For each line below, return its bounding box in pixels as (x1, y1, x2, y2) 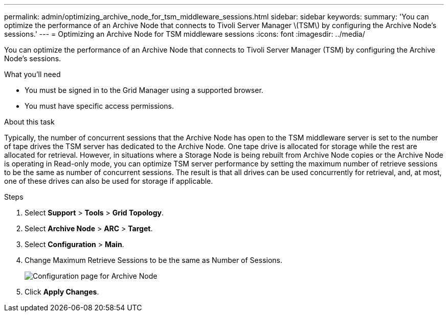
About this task (4, 117, 55, 126)
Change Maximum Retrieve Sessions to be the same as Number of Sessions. (25, 256, 282, 264)
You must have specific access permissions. (25, 102, 174, 110)
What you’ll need (4, 70, 61, 79)
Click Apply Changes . (25, 287, 99, 296)
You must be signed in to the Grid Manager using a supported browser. (25, 86, 263, 94)
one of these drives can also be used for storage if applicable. (4, 177, 213, 185)
